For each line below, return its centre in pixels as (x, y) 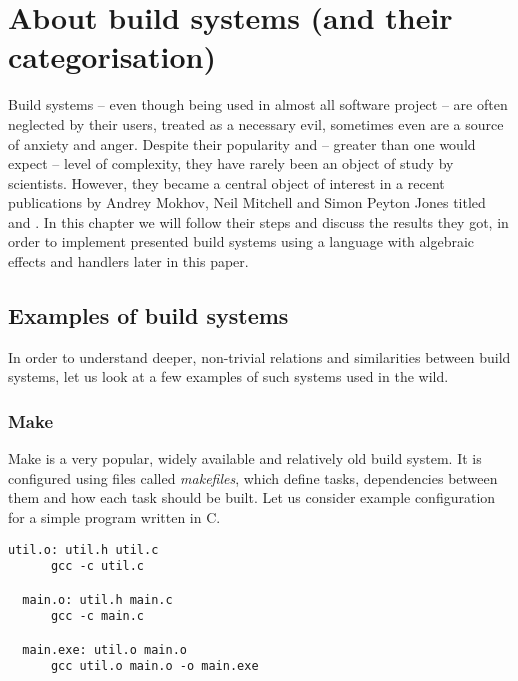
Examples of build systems (148, 315)
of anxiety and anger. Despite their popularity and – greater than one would (242, 143)
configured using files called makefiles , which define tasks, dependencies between (253, 477)
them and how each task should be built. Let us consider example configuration (252, 497)
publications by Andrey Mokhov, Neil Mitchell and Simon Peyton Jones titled (247, 202)
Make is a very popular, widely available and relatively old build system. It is (245, 458)
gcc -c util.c (97, 566)
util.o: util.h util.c (83, 549)
